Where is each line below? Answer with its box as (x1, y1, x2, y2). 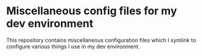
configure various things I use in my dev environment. (6, 43, 140, 50)
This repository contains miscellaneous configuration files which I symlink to (6, 36, 196, 43)
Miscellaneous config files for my (6, 4, 177, 18)
